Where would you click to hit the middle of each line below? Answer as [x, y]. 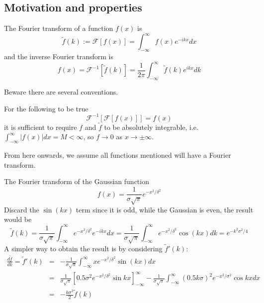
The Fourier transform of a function [59, 28]
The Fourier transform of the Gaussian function [77, 181]
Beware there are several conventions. [61, 91]
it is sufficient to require [41, 127]
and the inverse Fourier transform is [59, 56]
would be [18, 219]
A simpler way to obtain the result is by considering [83, 249]
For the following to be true [46, 108]
